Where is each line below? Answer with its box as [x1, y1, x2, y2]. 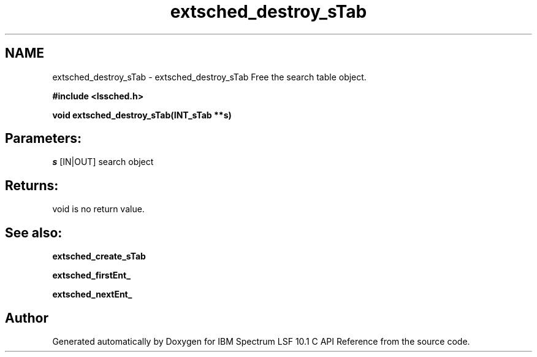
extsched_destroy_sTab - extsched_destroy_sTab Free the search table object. [52, 71, 367, 82]
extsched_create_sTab [52, 251, 146, 262]
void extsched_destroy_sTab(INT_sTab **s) [52, 109, 232, 120]
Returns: [5, 177, 59, 193]
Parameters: [5, 131, 82, 147]
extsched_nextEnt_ [52, 289, 132, 300]
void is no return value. [52, 204, 145, 215]
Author [5, 310, 48, 326]
